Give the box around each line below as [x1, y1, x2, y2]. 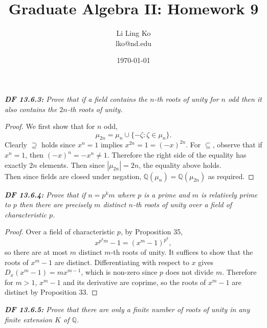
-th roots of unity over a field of [132, 199, 232, 210]
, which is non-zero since [81, 267, 158, 277]
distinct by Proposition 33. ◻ [5, 287, 98, 297]
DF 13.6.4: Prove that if [5, 189, 86, 200]
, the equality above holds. [139, 159, 221, 170]
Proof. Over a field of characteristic [5, 226, 115, 237]
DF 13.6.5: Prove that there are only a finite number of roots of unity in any [5, 304, 250, 315]
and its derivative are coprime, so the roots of [63, 276, 206, 287]
